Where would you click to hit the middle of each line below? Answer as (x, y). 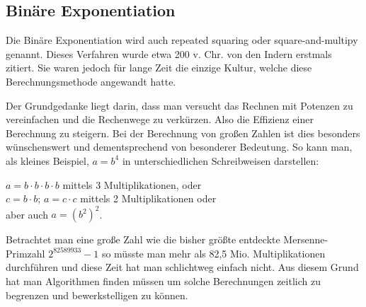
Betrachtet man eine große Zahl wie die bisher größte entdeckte (143, 239)
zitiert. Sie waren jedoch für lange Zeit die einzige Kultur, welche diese (159, 68)
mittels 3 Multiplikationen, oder (132, 184)
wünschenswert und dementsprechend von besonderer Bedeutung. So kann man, (179, 147)
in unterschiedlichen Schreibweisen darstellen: (221, 160)
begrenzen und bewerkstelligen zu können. (97, 295)
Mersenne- (306, 239)
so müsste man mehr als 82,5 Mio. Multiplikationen (213, 253)
